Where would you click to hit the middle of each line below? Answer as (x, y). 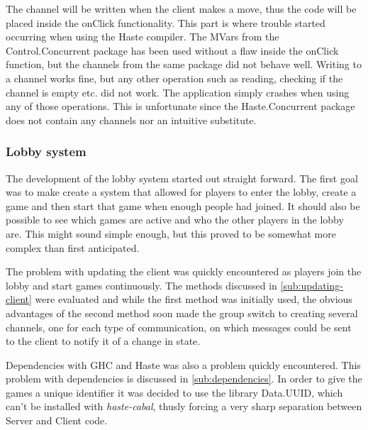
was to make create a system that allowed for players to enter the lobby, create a (181, 192)
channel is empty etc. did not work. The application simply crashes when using (178, 92)
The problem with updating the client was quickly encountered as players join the (184, 271)
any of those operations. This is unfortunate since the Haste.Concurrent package (180, 106)
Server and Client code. (57, 420)
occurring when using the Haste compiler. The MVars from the (143, 37)
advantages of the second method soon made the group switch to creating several (182, 313)
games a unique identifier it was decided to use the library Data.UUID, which (174, 392)
